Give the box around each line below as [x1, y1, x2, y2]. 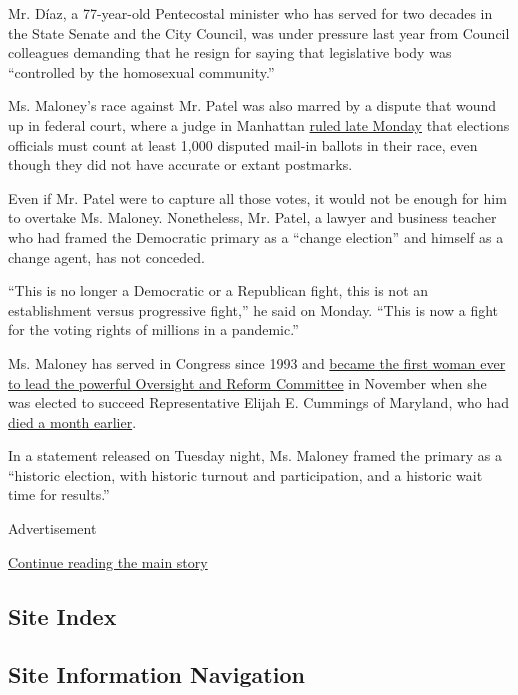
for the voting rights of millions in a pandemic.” [8, 319, 299, 340]
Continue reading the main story [8, 551, 208, 572]
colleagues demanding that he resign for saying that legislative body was [8, 42, 452, 63]
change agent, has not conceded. [8, 246, 205, 267]
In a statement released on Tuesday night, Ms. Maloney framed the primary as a [8, 445, 503, 466]
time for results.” [8, 484, 110, 505]
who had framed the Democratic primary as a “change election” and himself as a [8, 226, 504, 247]
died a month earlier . [8, 411, 137, 432]
